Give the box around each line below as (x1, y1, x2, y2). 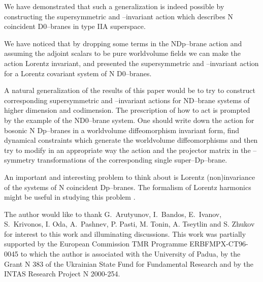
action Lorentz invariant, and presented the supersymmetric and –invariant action (4, 57, 259, 68)
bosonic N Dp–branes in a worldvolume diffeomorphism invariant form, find (4, 124, 240, 135)
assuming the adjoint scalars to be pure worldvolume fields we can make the (4, 48, 241, 58)
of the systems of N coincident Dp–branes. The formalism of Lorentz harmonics (4, 181, 251, 192)
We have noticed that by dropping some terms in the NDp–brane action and (4, 38, 242, 48)
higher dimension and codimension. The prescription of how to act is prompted (4, 105, 250, 115)
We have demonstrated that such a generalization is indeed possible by (4, 1, 224, 11)
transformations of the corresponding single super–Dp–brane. (37, 154, 227, 165)
